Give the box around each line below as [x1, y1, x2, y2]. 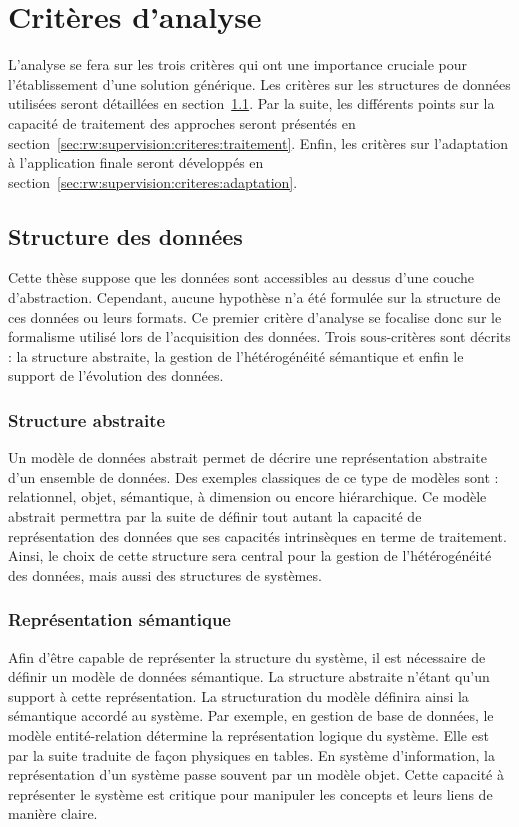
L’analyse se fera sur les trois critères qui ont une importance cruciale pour [8, 54, 468, 75]
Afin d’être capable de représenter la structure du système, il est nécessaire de [8, 646, 486, 667]
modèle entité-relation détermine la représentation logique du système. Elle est [8, 725, 489, 746]
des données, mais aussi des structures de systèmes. [8, 564, 322, 585]
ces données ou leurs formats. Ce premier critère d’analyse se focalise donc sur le [8, 306, 502, 327]
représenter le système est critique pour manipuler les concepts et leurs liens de [8, 783, 493, 804]
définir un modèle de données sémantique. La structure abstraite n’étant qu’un [8, 666, 490, 687]
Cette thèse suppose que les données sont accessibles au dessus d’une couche [8, 267, 474, 288]
